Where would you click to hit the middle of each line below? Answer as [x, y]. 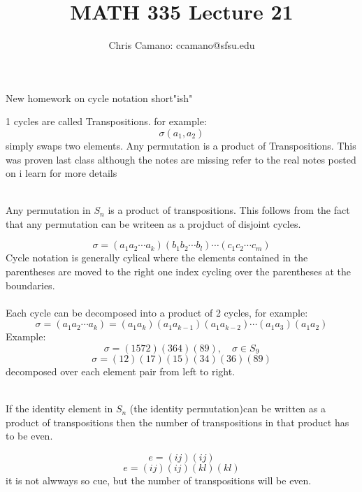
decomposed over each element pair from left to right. [121, 371]
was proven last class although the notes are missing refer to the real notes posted [181, 159]
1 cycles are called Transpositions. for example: [106, 121]
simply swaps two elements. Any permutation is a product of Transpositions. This [181, 145]
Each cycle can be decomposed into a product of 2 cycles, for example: [157, 312]
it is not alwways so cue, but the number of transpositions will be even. [159, 480]
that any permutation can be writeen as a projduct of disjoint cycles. [153, 223]
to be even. [29, 436]
